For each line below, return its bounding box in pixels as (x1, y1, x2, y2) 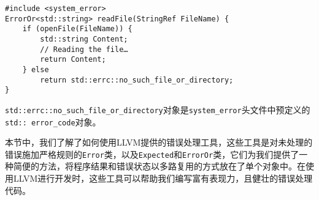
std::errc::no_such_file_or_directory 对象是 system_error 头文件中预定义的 (5, 103, 310, 116)
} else (22, 65, 49, 74)
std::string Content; (40, 34, 128, 43)
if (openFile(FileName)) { (22, 24, 133, 34)
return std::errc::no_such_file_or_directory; (40, 75, 234, 84)
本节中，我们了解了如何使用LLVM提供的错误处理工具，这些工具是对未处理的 (5, 136, 313, 149)
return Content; (40, 55, 106, 64)
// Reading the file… (40, 45, 128, 54)
